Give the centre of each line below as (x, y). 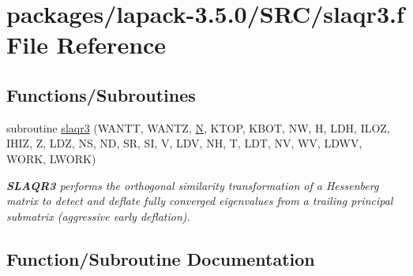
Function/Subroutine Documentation (161, 258)
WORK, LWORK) (51, 158)
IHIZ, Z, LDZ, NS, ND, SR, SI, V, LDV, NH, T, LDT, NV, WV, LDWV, (184, 143)
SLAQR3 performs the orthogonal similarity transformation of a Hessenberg (193, 185)
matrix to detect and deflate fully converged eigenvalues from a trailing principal (200, 201)
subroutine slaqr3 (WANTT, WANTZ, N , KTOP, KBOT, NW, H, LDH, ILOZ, (198, 127)
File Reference (86, 45)
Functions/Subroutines (101, 94)
